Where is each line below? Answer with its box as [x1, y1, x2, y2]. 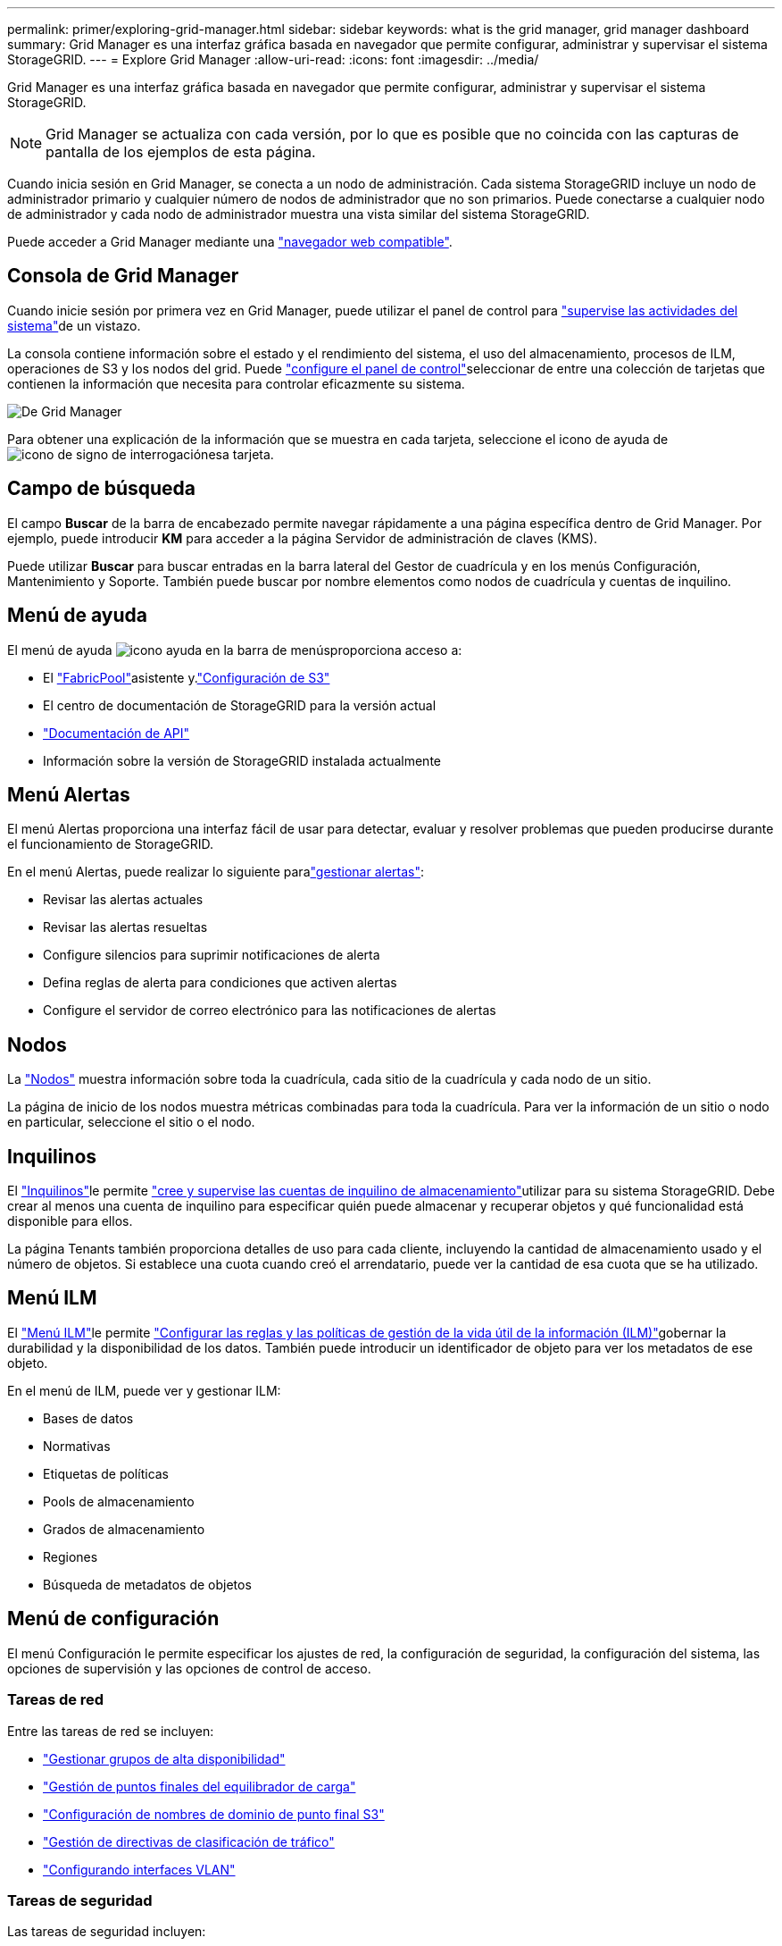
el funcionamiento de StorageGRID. [7, 836, 214, 852]
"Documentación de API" [43, 725, 190, 741]
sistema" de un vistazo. [7, 317, 141, 333]
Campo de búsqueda [7, 477, 196, 500]
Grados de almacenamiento [43, 1521, 205, 1537]
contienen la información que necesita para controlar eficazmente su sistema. [7, 375, 465, 391]
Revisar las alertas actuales [43, 892, 204, 908]
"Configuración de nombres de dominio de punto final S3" [43, 1806, 385, 1822]
